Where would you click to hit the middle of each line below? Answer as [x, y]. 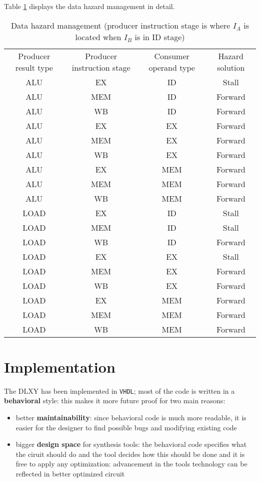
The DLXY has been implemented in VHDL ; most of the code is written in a [119, 390]
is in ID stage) [160, 37]
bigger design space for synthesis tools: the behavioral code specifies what [131, 444]
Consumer [172, 56]
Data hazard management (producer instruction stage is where [120, 25]
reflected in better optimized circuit [70, 473]
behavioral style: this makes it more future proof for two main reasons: [115, 400]
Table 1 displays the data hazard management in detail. [89, 6]
